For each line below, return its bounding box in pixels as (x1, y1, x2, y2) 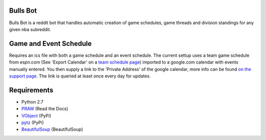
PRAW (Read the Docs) (21, 106, 68, 112)
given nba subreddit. (9, 26, 51, 32)
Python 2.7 (21, 99, 44, 105)
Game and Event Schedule (9, 39, 92, 48)
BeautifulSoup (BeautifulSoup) (21, 126, 83, 133)
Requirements (9, 86, 54, 94)
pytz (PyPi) (21, 120, 44, 126)
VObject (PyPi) (21, 112, 51, 118)
